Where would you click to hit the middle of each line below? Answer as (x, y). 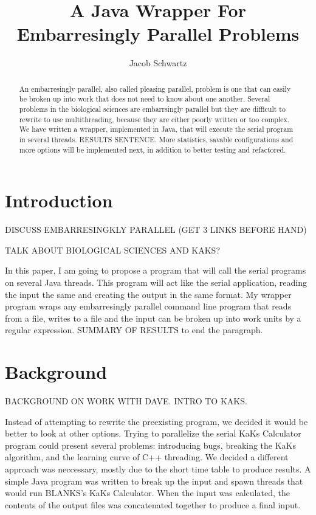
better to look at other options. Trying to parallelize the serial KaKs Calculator (153, 433)
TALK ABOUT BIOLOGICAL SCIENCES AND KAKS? (112, 250)
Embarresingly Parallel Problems (158, 34)
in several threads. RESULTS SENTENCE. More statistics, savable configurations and (156, 139)
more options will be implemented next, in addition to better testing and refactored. (153, 149)
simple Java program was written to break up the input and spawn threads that (154, 481)
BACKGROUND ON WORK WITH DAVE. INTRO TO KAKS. (126, 401)
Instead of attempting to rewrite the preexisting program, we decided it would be (156, 421)
